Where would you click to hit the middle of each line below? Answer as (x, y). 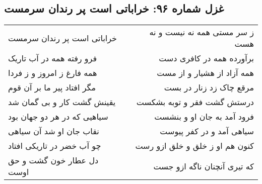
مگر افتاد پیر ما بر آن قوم (52, 87)
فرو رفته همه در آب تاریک (53, 58)
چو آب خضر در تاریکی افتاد (55, 146)
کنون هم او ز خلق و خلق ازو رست (194, 146)
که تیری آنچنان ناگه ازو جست (204, 166)
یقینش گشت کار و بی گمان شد (62, 102)
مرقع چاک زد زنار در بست (209, 87)
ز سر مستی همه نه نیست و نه (202, 32)
